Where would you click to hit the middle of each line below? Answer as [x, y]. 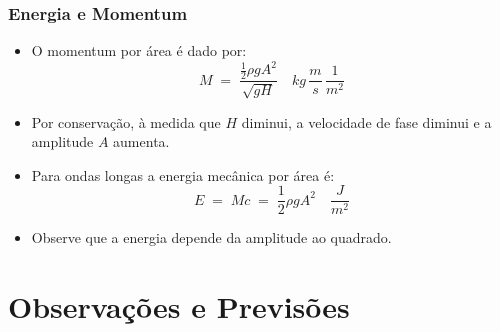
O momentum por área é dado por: [139, 50]
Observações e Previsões [179, 306]
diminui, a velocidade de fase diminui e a [366, 121]
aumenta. [141, 141]
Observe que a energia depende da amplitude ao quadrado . [211, 237]
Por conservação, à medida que [126, 121]
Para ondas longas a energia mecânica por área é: [183, 174]
